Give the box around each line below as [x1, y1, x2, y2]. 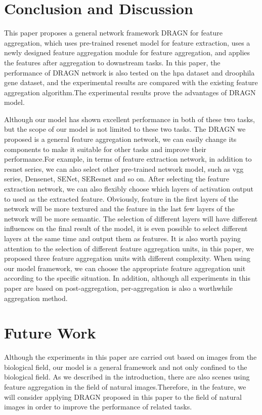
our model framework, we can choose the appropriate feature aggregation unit [4, 262, 246, 273]
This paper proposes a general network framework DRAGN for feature [4, 27, 223, 38]
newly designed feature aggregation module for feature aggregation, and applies [4, 47, 250, 58]
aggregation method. [4, 292, 68, 303]
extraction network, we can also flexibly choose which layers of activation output [4, 183, 254, 194]
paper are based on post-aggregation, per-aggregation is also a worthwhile [4, 282, 233, 293]
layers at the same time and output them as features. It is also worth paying [4, 233, 241, 243]
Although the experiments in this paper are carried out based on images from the [4, 352, 257, 362]
